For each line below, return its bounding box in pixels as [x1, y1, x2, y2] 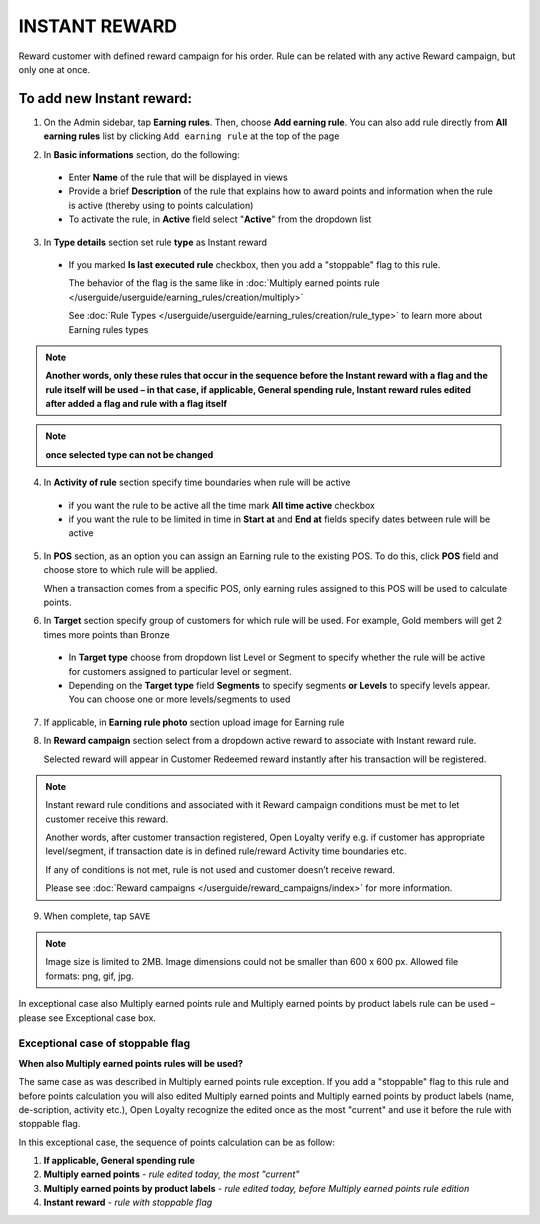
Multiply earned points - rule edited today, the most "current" [43, 1168, 300, 1180]
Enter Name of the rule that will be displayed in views [68, 171, 289, 184]
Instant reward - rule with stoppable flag [43, 1196, 213, 1209]
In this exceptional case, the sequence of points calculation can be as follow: [18, 1136, 335, 1148]
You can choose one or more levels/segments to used [68, 693, 291, 705]
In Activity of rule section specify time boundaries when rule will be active [43, 476, 351, 489]
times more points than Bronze [43, 628, 170, 640]
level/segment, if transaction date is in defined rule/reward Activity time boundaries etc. [45, 845, 407, 857]
